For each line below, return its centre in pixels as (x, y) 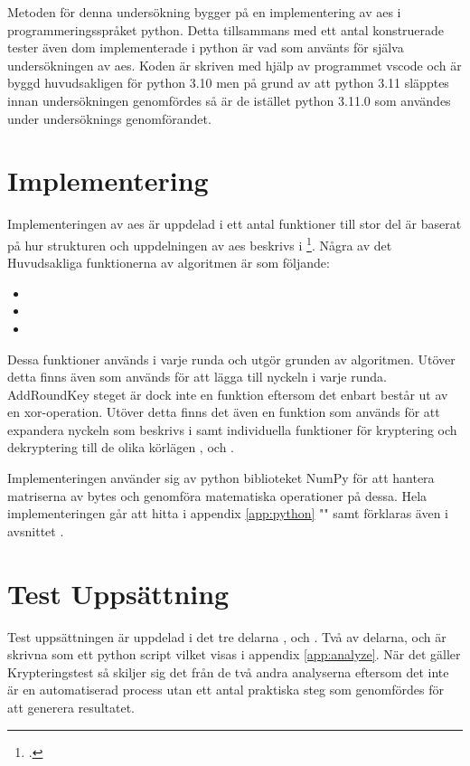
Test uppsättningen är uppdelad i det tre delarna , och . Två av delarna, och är (227, 636)
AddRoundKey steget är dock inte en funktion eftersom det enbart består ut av (228, 394)
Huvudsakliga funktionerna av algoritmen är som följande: (169, 263)
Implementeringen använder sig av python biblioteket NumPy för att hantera (221, 478)
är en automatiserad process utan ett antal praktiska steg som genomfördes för (226, 690)
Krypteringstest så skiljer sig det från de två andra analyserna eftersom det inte (228, 671)
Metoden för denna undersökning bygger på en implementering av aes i (204, 12)
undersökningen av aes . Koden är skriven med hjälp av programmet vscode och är (235, 65)
